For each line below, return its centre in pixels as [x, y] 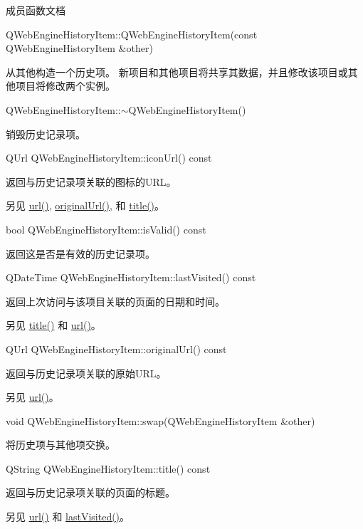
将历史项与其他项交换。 [60, 445]
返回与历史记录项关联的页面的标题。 [90, 492]
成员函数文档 [36, 10]
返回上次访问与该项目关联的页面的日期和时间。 [115, 301]
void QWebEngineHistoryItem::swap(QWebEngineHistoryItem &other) [161, 420]
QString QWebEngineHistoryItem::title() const [108, 468]
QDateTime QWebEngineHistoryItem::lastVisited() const [131, 277]
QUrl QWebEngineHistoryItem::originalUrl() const [116, 349]
